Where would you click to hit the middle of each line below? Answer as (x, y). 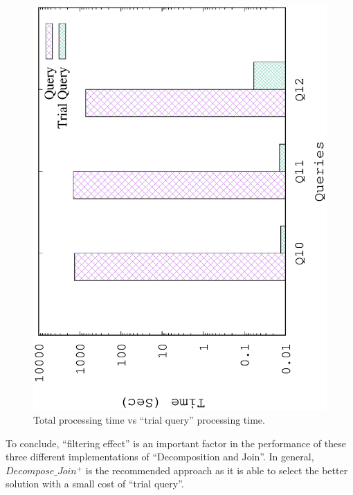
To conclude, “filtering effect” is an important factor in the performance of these (176, 443)
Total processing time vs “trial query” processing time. (149, 419)
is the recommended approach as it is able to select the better (217, 470)
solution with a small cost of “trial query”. (95, 484)
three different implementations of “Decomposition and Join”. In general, (160, 457)
